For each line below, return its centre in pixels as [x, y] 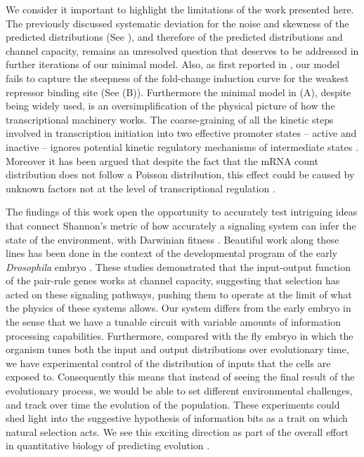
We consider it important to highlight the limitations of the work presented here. [180, 9]
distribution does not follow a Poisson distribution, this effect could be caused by [180, 174]
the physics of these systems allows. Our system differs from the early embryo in [178, 308]
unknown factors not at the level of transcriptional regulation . [141, 188]
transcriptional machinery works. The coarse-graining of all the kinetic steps [170, 119]
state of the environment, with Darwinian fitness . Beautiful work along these [173, 239]
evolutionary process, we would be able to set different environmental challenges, [179, 391]
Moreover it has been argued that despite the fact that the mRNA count [162, 160]
